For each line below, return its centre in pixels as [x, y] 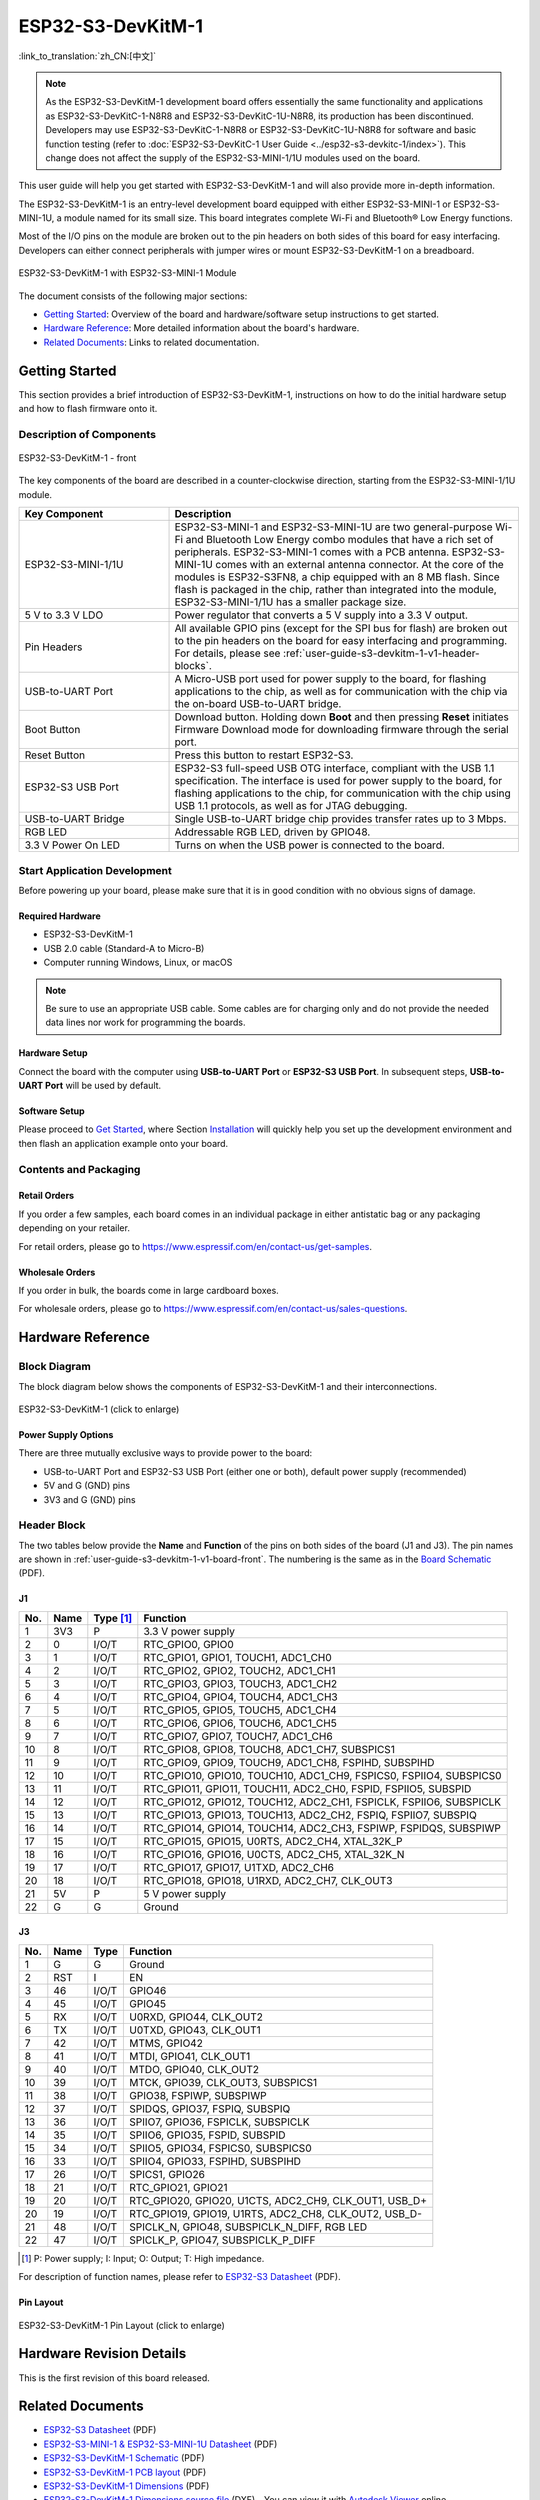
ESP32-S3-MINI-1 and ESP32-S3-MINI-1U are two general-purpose [334, 527]
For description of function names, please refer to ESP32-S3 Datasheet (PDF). [179, 2277]
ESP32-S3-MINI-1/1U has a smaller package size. [290, 602]
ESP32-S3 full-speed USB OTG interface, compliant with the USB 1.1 [334, 768]
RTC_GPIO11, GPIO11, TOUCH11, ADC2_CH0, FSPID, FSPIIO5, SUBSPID [307, 1788]
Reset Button [54, 755]
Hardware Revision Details [102, 2353]
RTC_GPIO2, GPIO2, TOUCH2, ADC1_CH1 [239, 1670]
